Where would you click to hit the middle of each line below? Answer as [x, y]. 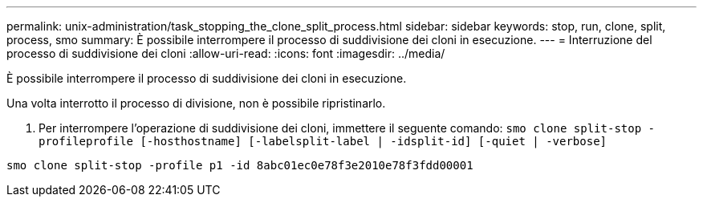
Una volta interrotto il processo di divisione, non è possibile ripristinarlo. [196, 103]
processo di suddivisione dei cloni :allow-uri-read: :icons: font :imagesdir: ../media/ [226, 53]
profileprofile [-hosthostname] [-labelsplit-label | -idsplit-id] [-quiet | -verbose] [323, 141]
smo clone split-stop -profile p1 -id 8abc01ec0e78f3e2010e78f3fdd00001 [240, 165]
